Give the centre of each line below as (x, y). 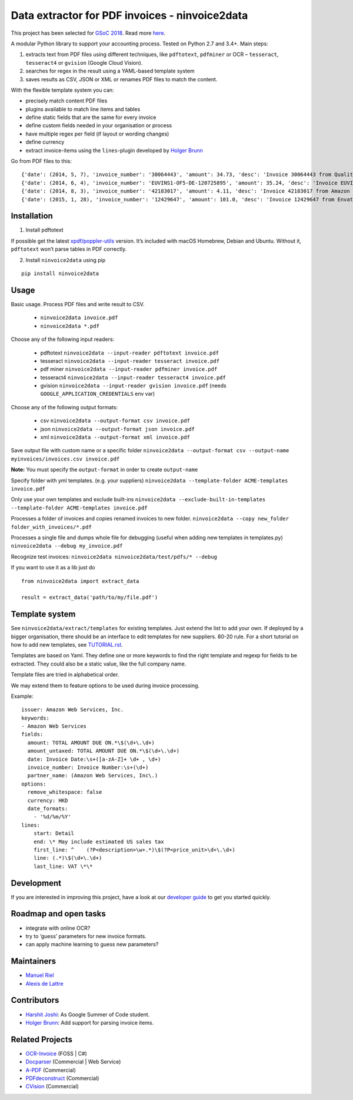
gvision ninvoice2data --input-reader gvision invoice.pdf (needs (133, 386)
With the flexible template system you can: (62, 90)
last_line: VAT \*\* (63, 866)
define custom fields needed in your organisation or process (99, 125)
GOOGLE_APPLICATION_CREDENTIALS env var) (98, 394)
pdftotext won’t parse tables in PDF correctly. (69, 249)
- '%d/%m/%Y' (52, 817)
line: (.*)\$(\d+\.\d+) (68, 858)
